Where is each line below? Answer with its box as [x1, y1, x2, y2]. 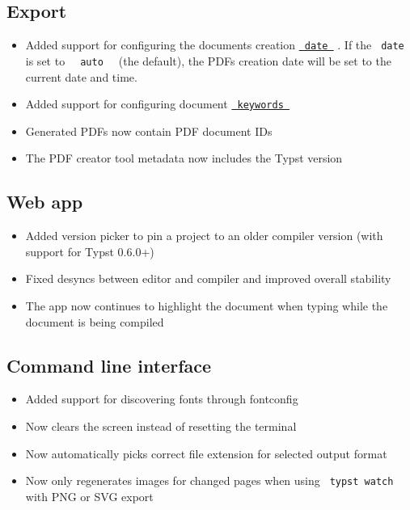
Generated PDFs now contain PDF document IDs [25, 122, 273, 139]
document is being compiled [25, 313, 164, 330]
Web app [6, 189, 83, 214]
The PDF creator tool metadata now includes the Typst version [25, 150, 343, 166]
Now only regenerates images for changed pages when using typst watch [25, 472, 394, 489]
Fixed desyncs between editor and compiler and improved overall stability [25, 270, 391, 287]
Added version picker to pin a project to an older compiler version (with [25, 227, 383, 244]
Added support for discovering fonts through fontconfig [25, 390, 298, 407]
